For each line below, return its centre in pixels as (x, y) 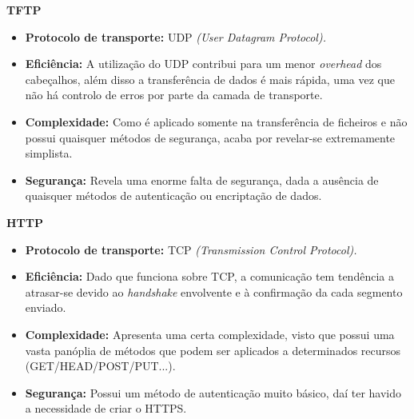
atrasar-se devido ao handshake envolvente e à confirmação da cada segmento (214, 291)
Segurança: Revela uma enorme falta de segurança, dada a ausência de (202, 180)
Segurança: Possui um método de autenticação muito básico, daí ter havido (213, 392)
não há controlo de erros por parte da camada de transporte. (174, 95)
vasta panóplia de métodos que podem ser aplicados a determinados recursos (213, 350)
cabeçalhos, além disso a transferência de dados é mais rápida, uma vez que (210, 79)
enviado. (46, 307)
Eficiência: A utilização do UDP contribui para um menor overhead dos (203, 64)
